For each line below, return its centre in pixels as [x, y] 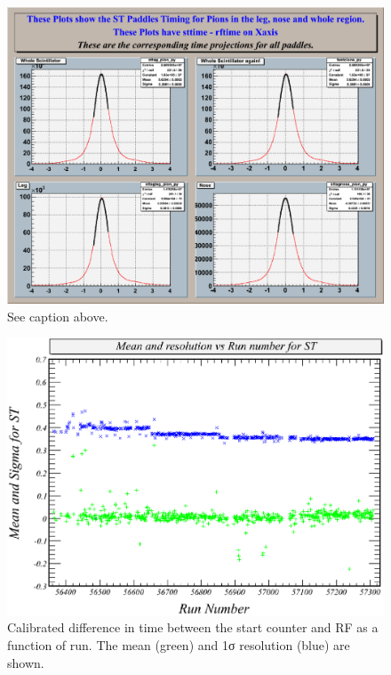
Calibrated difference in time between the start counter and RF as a [193, 627]
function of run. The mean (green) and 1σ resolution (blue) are [179, 644]
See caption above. [58, 316]
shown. [26, 662]
